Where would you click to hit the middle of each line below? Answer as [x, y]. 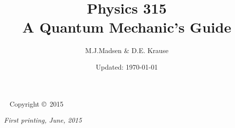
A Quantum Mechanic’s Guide [127, 27]
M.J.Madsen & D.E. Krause [127, 50]
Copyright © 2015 [36, 103]
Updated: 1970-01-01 [127, 66]
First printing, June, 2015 [43, 120]
